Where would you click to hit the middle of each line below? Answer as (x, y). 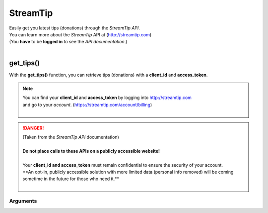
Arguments (23, 201)
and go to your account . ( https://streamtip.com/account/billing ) (87, 105)
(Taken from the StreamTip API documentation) (71, 137)
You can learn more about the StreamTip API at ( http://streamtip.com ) (80, 34)
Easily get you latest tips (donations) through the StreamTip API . (74, 28)
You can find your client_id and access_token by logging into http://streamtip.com (107, 98)
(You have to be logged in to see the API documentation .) (68, 42)
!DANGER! (33, 128)
